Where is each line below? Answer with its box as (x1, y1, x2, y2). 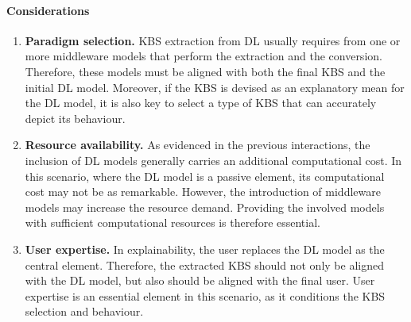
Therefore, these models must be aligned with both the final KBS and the (25, 63, 386, 79)
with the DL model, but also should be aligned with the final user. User (25, 272, 375, 289)
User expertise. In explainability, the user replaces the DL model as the (25, 240, 385, 257)
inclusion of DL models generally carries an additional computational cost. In (25, 151, 402, 168)
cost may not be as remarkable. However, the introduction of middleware (25, 183, 381, 200)
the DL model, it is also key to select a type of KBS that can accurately (25, 94, 377, 111)
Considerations (6, 2, 90, 18)
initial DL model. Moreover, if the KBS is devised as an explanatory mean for (25, 79, 405, 95)
